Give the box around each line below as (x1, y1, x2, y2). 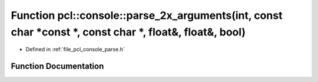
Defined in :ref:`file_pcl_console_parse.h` (25, 46, 125, 53)
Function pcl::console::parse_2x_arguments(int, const (11, 9, 283, 22)
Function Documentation (11, 61, 104, 71)
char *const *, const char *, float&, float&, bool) (11, 25, 246, 38)
